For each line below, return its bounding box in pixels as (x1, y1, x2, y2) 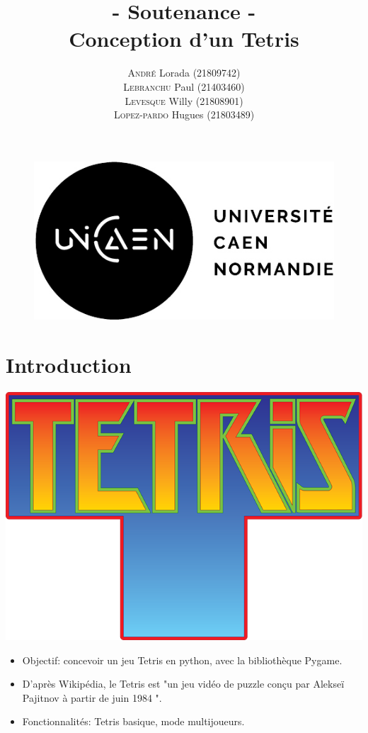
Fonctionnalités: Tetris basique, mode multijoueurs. (22, 714, 245, 729)
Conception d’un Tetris (69, 24, 299, 53)
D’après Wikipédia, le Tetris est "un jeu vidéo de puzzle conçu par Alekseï (22, 676, 345, 691)
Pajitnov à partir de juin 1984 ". (22, 690, 162, 705)
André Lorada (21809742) (127, 65, 241, 80)
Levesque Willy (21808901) (125, 93, 243, 108)
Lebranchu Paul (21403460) (123, 79, 245, 94)
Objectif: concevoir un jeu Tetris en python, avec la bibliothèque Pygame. (22, 652, 343, 667)
